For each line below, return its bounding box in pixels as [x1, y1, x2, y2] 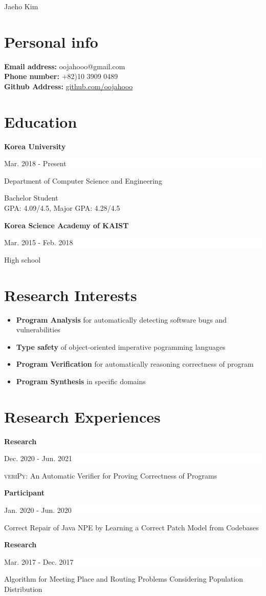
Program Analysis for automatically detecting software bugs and [16, 314, 227, 325]
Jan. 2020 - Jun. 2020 [4, 504, 72, 515]
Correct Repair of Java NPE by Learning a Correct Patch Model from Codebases [4, 522, 259, 532]
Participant [4, 487, 45, 498]
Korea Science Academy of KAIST [4, 220, 129, 230]
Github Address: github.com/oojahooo [4, 81, 133, 91]
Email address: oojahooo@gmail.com [4, 61, 125, 71]
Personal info [4, 31, 98, 52]
